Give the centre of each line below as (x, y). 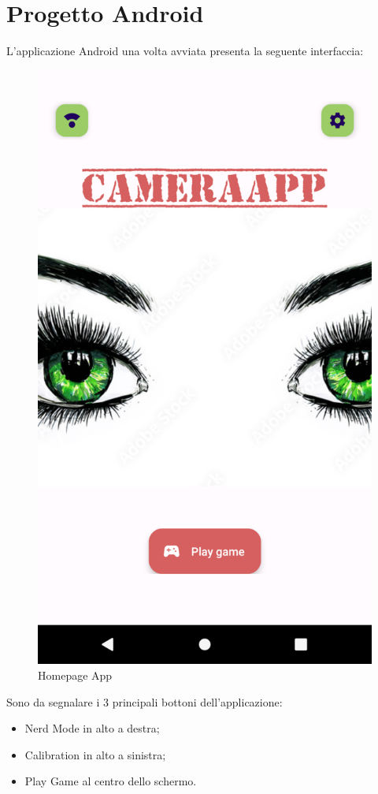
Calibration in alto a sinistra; (95, 754)
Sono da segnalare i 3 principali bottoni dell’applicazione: (145, 701)
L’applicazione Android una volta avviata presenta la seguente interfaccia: (185, 51)
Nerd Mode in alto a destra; (92, 728)
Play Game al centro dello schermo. (111, 781)
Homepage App (75, 675)
